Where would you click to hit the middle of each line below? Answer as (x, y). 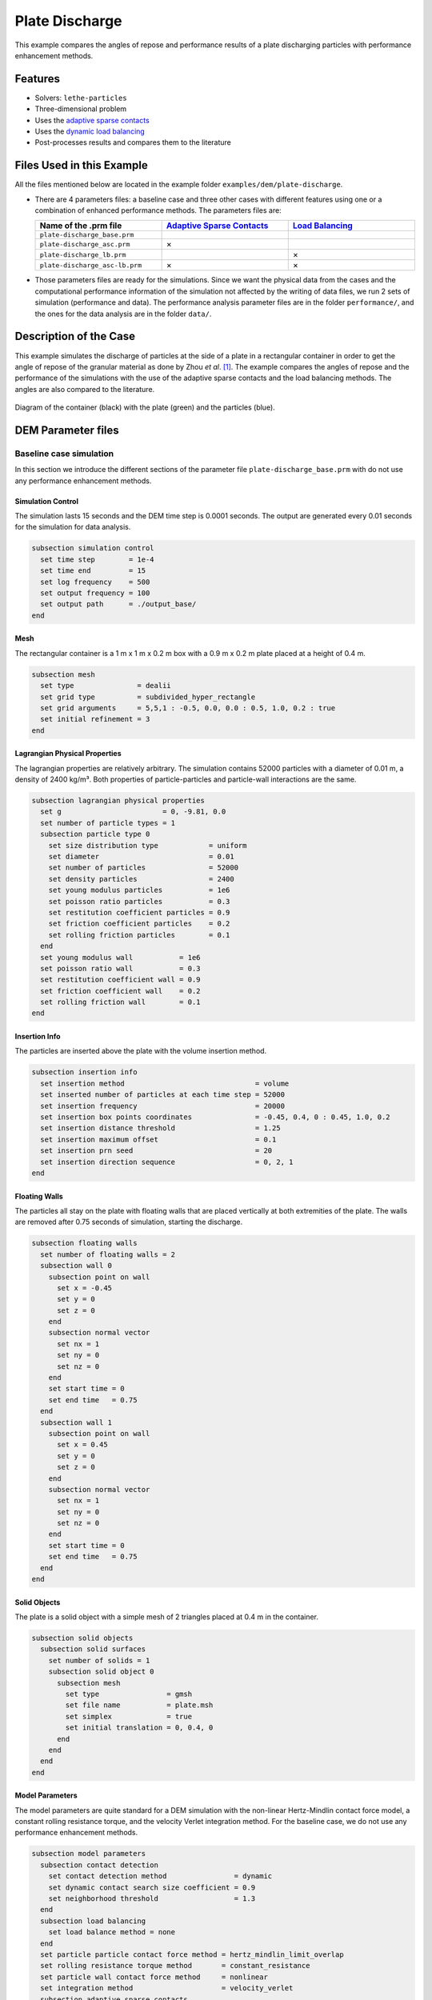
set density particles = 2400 (142, 879)
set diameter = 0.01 (142, 857)
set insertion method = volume (165, 1083)
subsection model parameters (89, 1854)
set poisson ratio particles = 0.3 (139, 901)
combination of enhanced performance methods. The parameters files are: (158, 210)
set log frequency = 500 (95, 582)
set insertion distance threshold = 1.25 (160, 1128)
